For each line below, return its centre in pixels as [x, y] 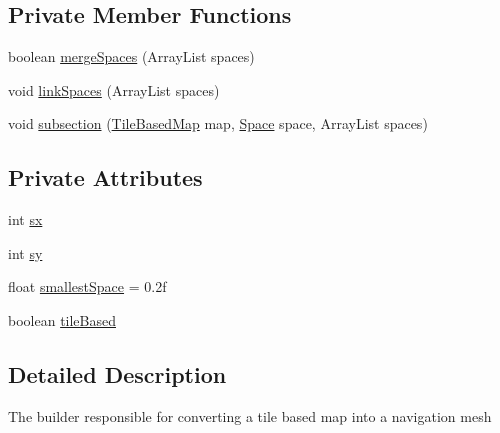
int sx [25, 219]
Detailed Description [117, 373]
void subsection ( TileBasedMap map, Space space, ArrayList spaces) [218, 123]
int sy [25, 252]
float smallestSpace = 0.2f [87, 286]
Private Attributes [105, 177]
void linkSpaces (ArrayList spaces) [114, 89]
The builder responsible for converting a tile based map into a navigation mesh [250, 415]
